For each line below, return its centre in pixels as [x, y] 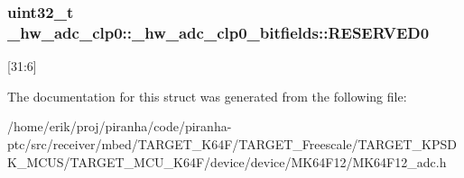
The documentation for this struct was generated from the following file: [207, 96]
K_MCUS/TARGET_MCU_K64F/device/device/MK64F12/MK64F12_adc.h [227, 161]
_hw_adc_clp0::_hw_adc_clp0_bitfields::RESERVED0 [218, 32]
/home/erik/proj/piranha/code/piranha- [120, 126]
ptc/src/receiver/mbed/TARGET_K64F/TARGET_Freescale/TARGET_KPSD [232, 143]
